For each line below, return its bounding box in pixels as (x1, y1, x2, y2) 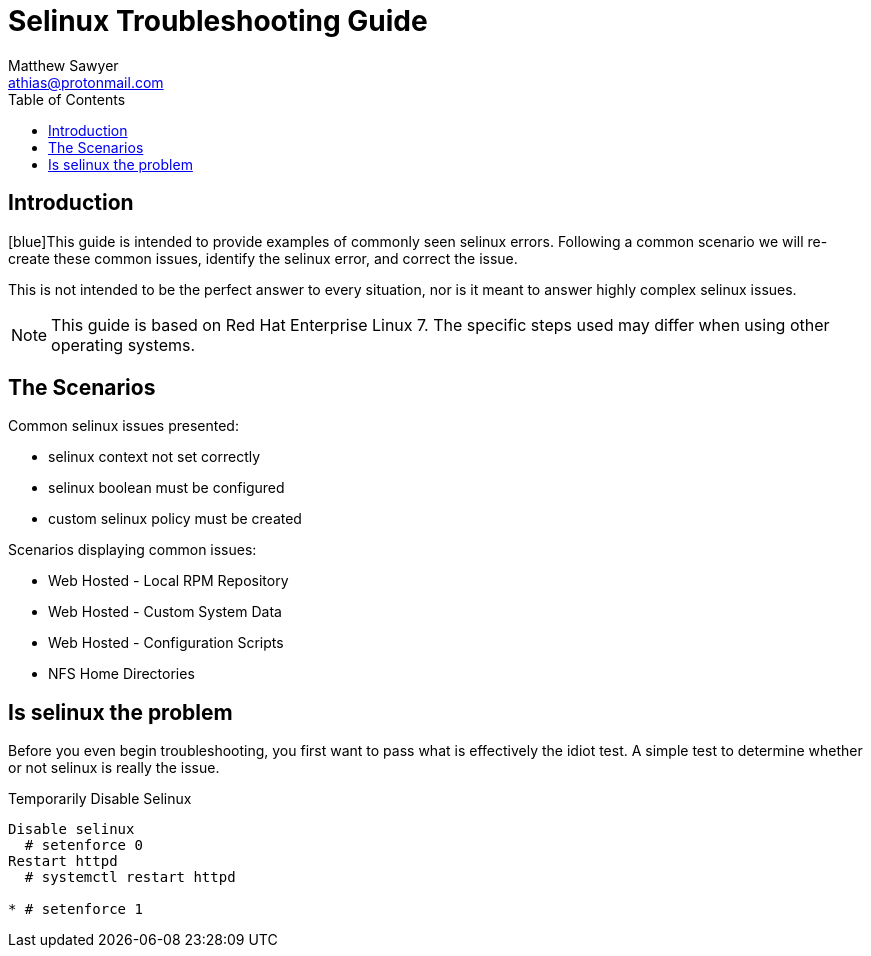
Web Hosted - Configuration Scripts (48, 634, 284, 652)
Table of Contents (8, 90, 126, 108)
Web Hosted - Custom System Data (48, 603, 282, 621)
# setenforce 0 (24, 837, 143, 854)
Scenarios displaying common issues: (8, 541, 257, 559)
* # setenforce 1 (8, 901, 143, 918)
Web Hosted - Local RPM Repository (48, 572, 289, 590)
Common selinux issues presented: (8, 417, 239, 435)
